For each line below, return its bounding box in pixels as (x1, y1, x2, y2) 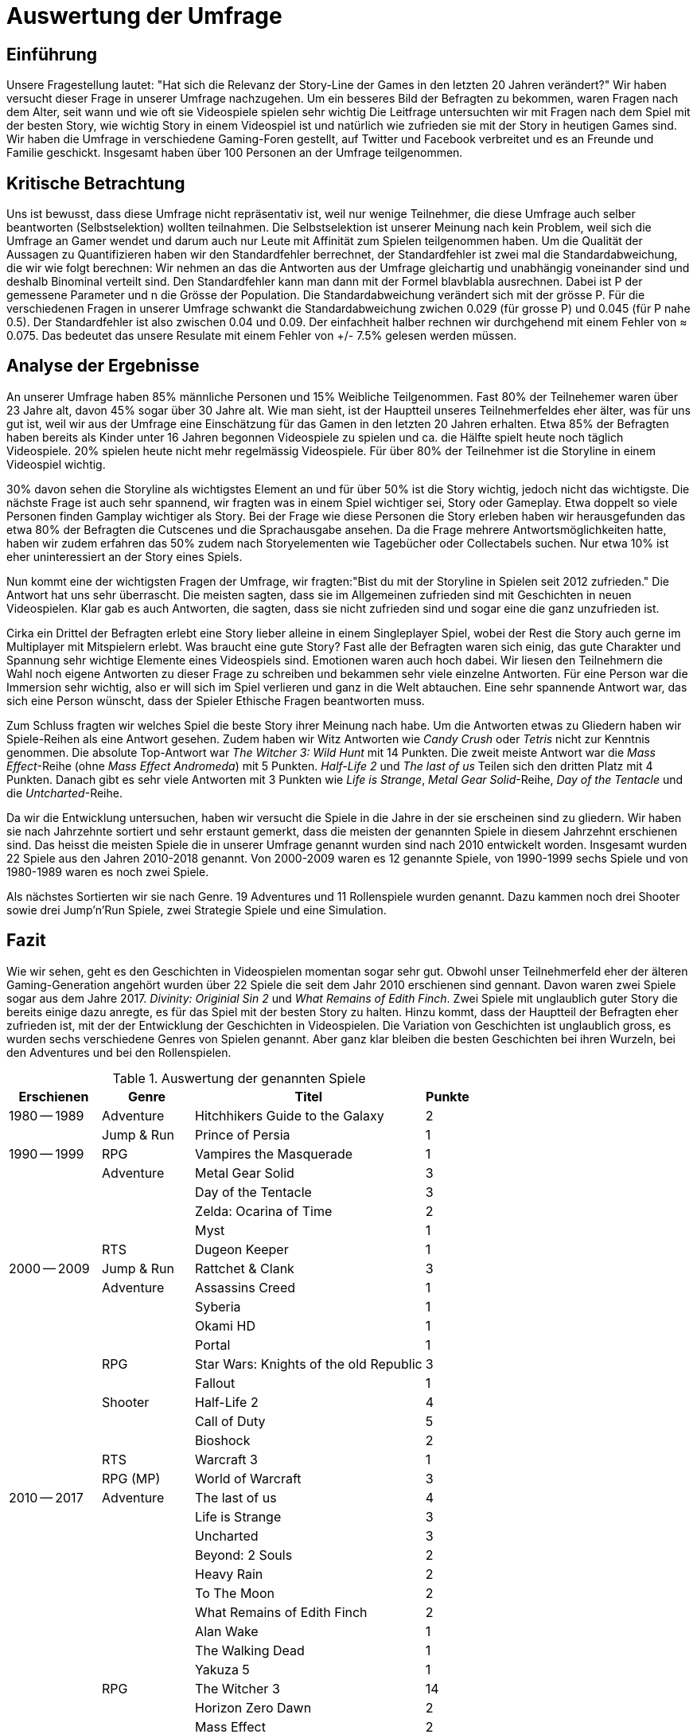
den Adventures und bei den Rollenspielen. (6, 1045, 232, 1059)
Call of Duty (195, 1413, 266, 1429)
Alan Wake (195, 1623, 259, 1639)
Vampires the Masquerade (195, 1145, 353, 1162)
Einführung (6, 44, 97, 64)
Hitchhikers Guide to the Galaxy (195, 1107, 384, 1124)
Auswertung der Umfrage (6, 2, 282, 29)
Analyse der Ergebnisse (6, 356, 200, 376)
